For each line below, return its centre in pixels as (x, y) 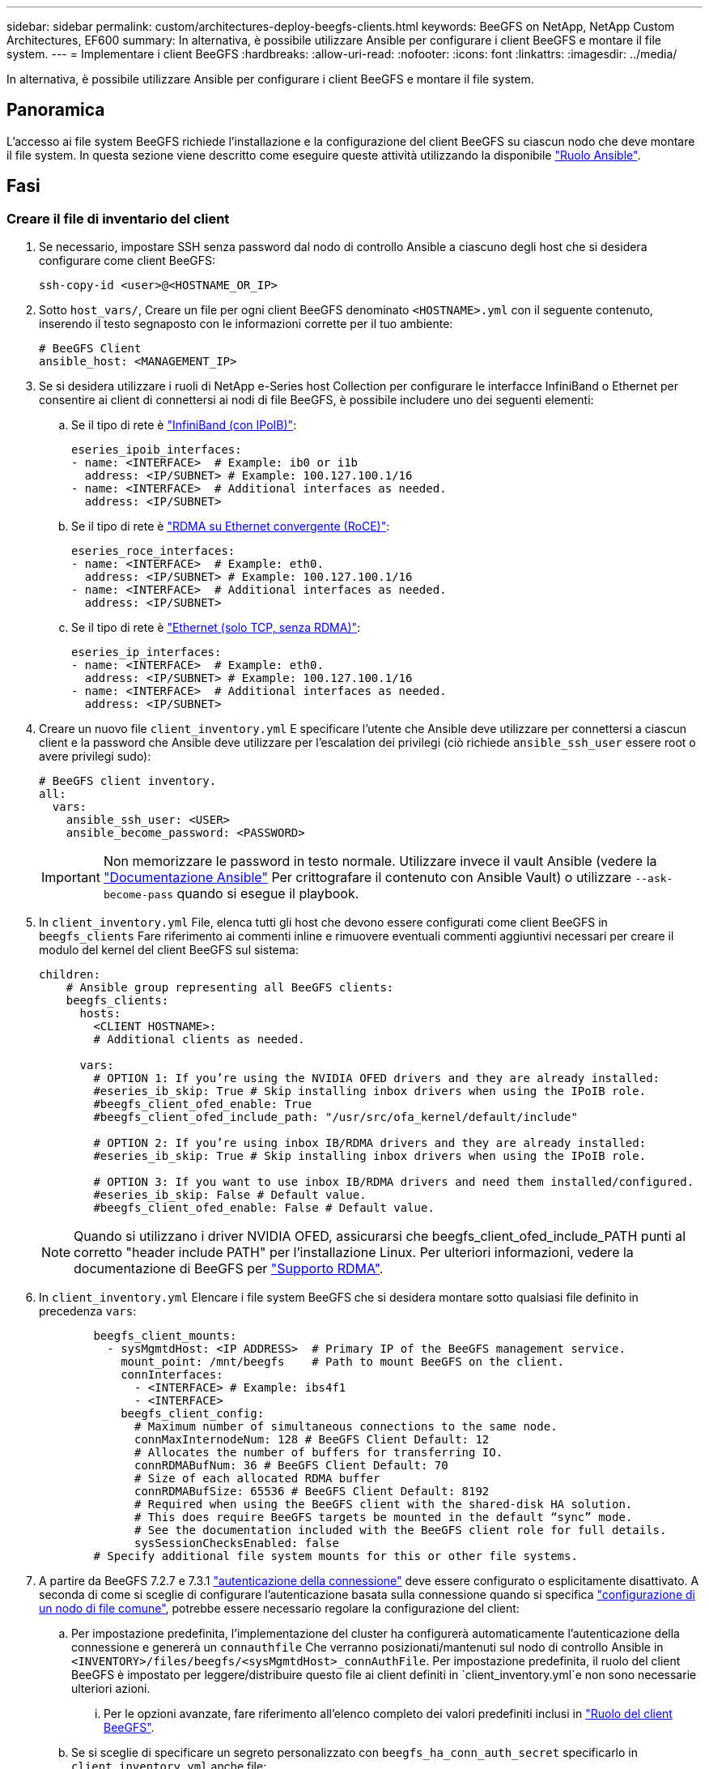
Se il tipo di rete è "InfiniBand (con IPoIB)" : (184, 425)
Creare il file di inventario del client (118, 218)
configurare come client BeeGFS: (127, 261)
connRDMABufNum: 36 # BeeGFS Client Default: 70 (291, 1466)
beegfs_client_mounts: (165, 1336)
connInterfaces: (172, 1375)
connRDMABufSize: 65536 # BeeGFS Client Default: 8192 (312, 1492)
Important (71, 878)
